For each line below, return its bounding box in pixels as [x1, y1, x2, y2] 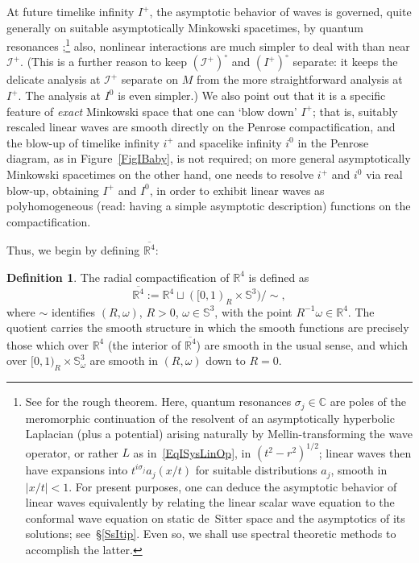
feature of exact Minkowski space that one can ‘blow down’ [6, 102, 297, 119]
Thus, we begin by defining [6, 242, 140, 259]
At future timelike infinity [6, 3, 135, 19]
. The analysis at [18, 87, 102, 104]
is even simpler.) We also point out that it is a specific [118, 87, 386, 104]
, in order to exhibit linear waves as [149, 181, 325, 198]
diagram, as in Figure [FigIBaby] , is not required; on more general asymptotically [6, 150, 411, 167]
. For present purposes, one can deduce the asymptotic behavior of [68, 478, 397, 495]
